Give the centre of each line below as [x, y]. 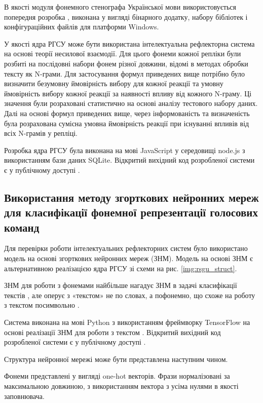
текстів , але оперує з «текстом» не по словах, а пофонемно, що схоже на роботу [130, 295]
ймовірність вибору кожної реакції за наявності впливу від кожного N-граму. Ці [128, 93]
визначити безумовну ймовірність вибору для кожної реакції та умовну [114, 83]
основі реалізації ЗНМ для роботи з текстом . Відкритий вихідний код [112, 332]
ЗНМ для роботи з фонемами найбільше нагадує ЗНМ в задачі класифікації [121, 285]
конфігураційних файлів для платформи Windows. [82, 27]
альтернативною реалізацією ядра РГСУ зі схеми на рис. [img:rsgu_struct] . [121, 268]
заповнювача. [24, 396]
